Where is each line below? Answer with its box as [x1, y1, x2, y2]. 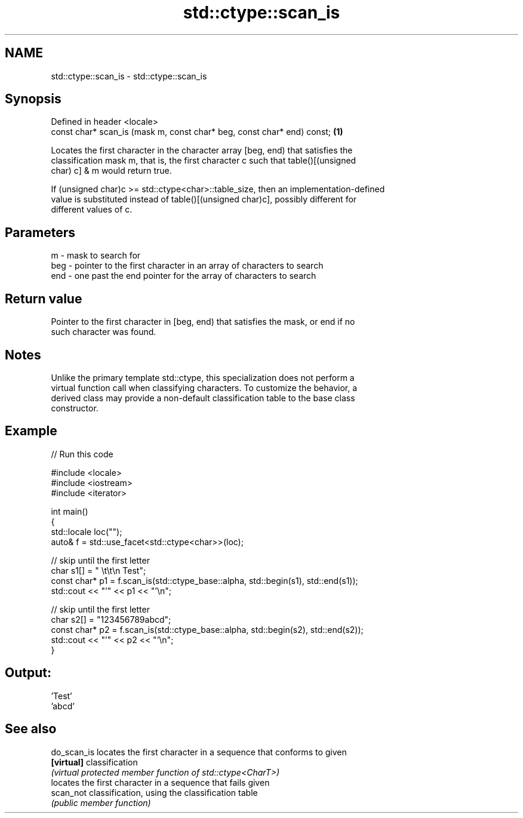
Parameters [5, 225, 75, 240]
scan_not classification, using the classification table [51, 787, 258, 798]
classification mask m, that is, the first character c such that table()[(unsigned [51, 155, 356, 166]
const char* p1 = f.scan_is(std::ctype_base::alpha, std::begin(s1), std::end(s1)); [51, 575, 358, 586]
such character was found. [51, 327, 156, 337]
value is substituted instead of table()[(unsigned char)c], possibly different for [51, 194, 357, 205]
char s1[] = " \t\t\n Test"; [51, 565, 146, 576]
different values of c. [51, 204, 133, 215]
